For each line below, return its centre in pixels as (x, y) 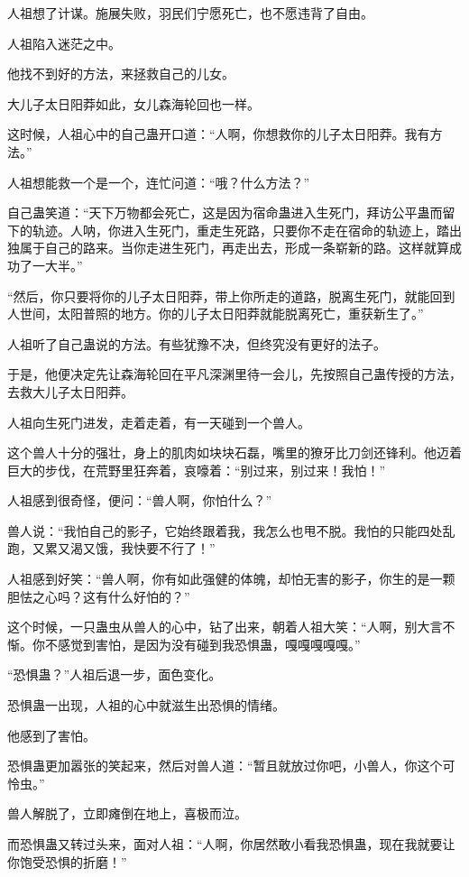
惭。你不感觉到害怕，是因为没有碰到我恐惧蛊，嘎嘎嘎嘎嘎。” (184, 644)
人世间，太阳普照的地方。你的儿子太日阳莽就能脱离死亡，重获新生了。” (216, 314)
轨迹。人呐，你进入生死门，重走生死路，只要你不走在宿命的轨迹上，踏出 (247, 230)
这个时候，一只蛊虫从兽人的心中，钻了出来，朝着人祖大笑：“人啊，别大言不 (231, 627)
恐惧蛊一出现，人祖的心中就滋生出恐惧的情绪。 (146, 705)
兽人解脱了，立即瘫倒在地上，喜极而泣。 (127, 813)
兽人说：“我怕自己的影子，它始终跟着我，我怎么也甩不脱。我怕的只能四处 (225, 530)
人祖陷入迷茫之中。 (64, 43)
